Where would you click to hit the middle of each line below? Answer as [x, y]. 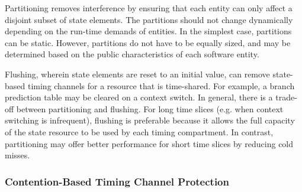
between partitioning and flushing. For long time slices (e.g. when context [150, 108]
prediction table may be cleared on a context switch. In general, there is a [139, 97]
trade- [286, 97]
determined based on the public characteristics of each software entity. [132, 54]
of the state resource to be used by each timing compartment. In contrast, [139, 131]
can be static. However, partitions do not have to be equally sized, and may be [148, 42]
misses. [17, 155]
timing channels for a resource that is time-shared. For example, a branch [161, 85]
